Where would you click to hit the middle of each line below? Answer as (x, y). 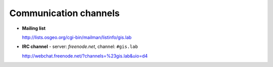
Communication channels (64, 13)
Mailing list (34, 28)
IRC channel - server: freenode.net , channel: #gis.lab (80, 47)
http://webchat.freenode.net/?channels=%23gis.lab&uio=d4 (85, 56)
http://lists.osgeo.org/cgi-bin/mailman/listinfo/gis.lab (77, 37)
